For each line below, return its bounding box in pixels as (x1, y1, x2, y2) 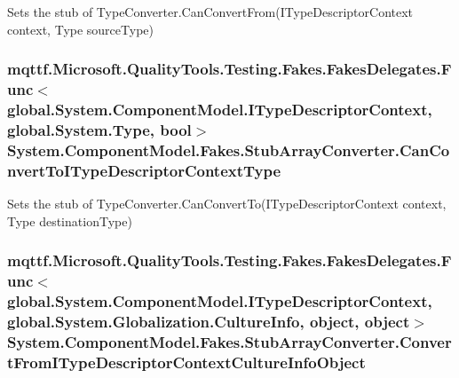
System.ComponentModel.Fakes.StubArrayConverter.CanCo (7, 138, 450, 161)
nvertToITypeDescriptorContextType (7, 159, 281, 181)
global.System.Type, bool (7, 118, 192, 140)
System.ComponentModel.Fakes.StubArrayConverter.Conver (7, 330, 452, 352)
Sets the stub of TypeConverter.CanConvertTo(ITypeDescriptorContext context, (7, 194, 447, 213)
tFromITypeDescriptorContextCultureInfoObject (7, 350, 366, 373)
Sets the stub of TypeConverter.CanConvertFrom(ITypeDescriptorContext (7, 3, 414, 20)
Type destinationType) (7, 211, 132, 230)
